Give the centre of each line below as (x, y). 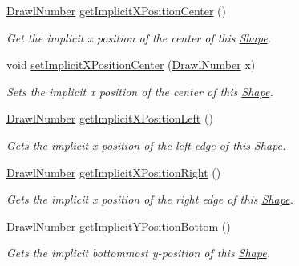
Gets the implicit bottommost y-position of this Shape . (138, 253)
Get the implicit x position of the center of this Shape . (139, 37)
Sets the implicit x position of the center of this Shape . (140, 91)
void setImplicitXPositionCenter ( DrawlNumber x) (131, 64)
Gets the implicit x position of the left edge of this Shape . (146, 145)
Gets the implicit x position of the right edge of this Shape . (150, 199)
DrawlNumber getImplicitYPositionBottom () (119, 226)
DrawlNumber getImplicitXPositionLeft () (110, 118)
